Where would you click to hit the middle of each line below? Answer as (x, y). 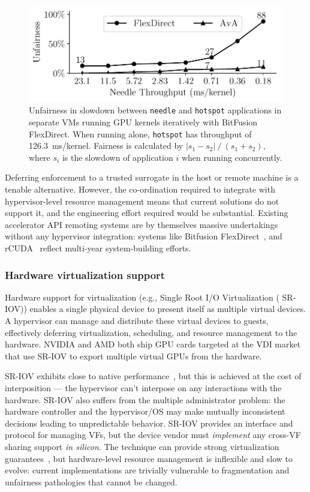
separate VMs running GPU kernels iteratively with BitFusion (143, 122)
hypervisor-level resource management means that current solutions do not (142, 201)
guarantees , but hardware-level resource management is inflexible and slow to (149, 458)
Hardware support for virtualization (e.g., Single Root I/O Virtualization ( (142, 297)
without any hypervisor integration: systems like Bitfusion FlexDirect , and (144, 236)
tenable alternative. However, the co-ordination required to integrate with (140, 189)
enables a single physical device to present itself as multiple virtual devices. (168, 309)
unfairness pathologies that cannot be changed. (91, 481)
